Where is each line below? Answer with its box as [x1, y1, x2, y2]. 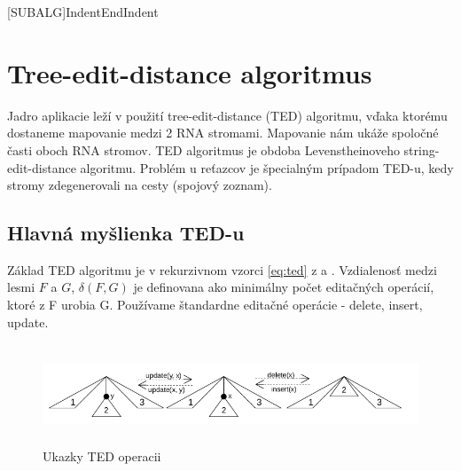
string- [403, 140, 440, 159]
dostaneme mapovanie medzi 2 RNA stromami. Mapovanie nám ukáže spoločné [7, 123, 439, 142]
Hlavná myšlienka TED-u [7, 219, 245, 247]
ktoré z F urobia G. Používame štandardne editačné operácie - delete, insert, [7, 295, 423, 314]
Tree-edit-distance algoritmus [7, 54, 372, 90]
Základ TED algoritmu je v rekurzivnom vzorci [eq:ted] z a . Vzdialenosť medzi [7, 260, 437, 279]
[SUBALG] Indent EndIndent [7, 3, 159, 20]
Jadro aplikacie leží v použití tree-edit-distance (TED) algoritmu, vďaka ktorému [7, 106, 448, 124]
